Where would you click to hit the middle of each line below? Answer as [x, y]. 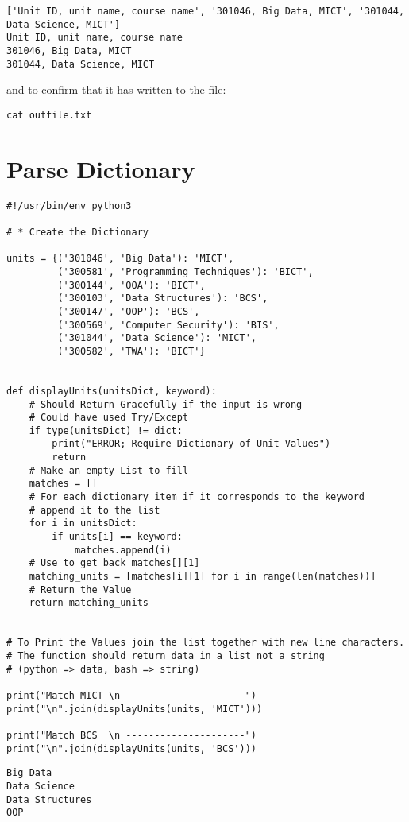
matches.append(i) [123, 550]
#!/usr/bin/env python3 [69, 205]
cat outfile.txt [49, 115]
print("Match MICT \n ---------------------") [131, 695]
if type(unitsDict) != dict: [106, 430]
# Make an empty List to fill [109, 470]
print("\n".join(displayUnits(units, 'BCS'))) [131, 748]
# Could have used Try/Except [109, 418]
